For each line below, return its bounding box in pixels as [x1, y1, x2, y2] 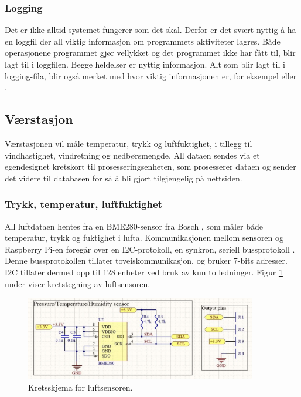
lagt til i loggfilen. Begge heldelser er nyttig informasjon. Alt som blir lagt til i [5, 58, 285, 70]
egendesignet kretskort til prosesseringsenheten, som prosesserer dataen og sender [5, 160, 296, 173]
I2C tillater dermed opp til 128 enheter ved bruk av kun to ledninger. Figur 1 [5, 265, 283, 278]
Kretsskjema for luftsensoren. [28, 381, 133, 393]
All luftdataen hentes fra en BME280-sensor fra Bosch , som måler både [5, 220, 263, 232]
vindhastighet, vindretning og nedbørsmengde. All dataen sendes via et [5, 149, 260, 161]
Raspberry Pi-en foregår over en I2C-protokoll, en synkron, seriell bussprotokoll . [5, 243, 295, 255]
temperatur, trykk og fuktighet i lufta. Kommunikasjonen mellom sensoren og [5, 231, 284, 244]
